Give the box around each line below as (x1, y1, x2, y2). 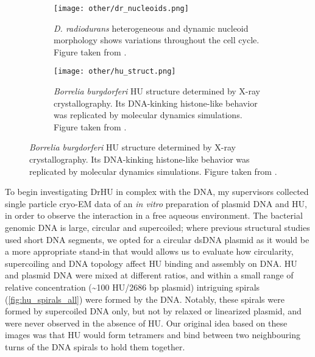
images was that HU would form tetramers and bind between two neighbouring (5, 328, 300, 341)
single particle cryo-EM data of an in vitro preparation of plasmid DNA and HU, (5, 197, 307, 210)
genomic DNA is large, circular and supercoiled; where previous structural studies (5, 221, 310, 234)
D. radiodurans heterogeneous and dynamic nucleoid (54, 21, 249, 34)
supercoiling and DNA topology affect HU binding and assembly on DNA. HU (5, 256, 297, 269)
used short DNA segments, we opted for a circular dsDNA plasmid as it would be (5, 233, 310, 246)
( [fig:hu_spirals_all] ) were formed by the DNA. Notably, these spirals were (5, 292, 285, 305)
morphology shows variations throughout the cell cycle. (54, 34, 260, 46)
